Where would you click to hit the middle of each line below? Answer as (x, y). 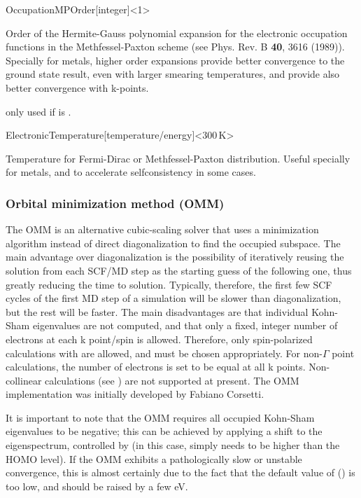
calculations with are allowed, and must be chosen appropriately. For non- (164, 353)
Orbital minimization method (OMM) (115, 203)
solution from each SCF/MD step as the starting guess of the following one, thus (179, 270)
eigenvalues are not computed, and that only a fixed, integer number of (185, 325)
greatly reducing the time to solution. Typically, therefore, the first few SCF (169, 284)
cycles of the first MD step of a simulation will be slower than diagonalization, (174, 298)
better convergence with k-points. (77, 87)
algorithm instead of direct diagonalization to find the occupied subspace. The (173, 243)
